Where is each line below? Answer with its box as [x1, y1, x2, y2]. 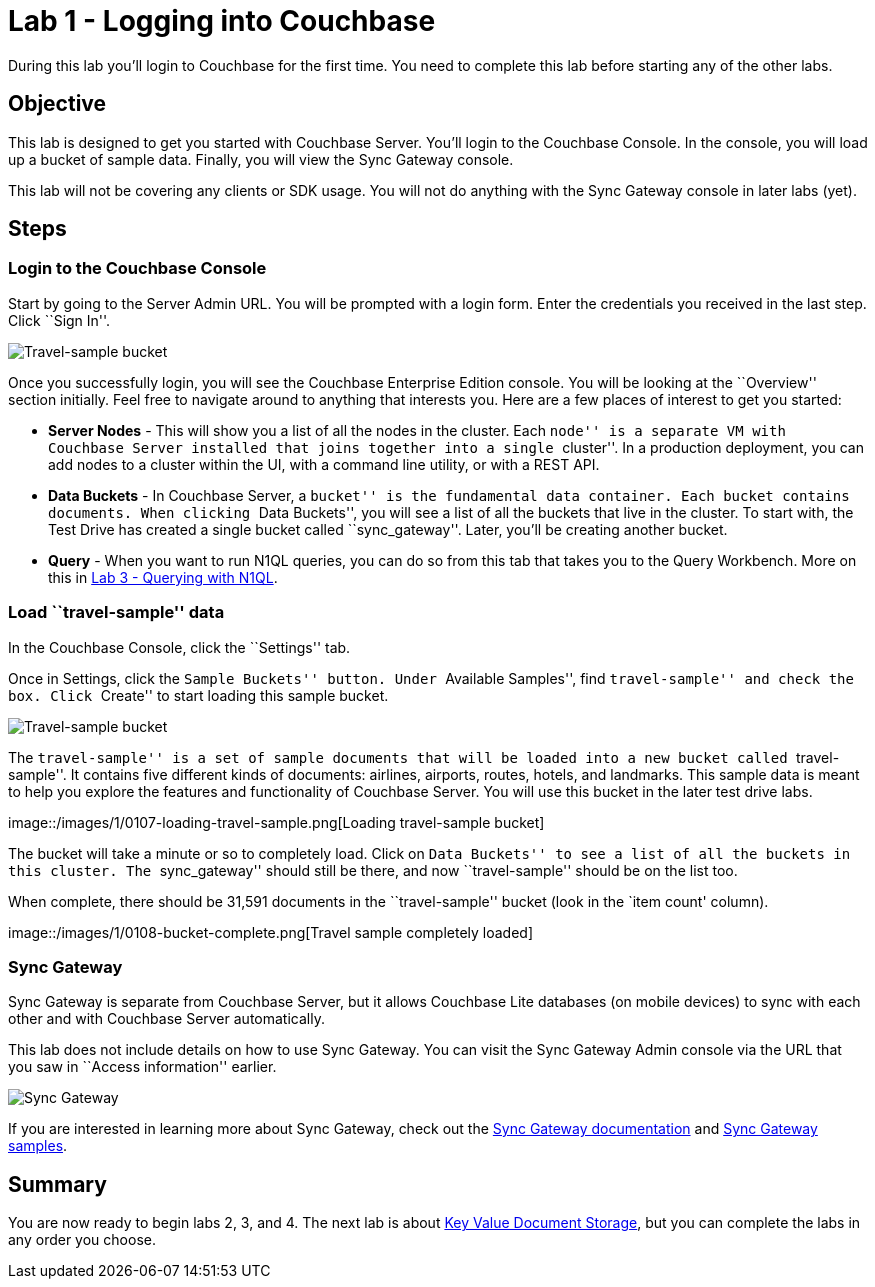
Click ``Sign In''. [8, 311, 111, 329]
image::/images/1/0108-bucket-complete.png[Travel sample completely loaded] [8, 923, 534, 941]
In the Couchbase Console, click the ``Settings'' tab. [8, 638, 351, 656]
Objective [8, 91, 107, 117]
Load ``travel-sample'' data [8, 602, 225, 623]
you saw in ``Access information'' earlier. [8, 1058, 277, 1076]
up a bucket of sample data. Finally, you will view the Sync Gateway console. [8, 150, 514, 168]
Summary [8, 1171, 107, 1197]
